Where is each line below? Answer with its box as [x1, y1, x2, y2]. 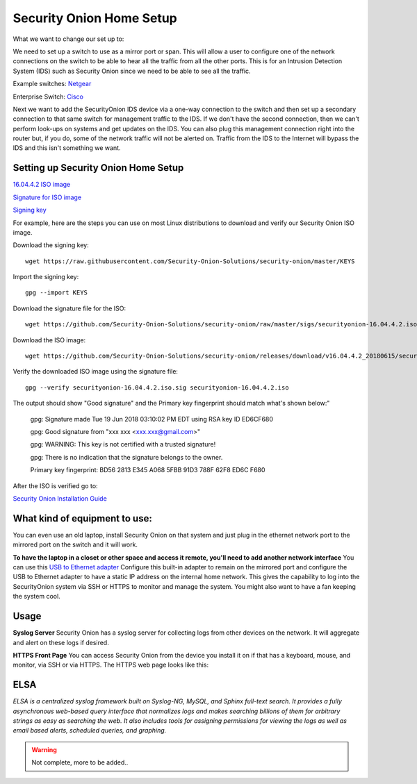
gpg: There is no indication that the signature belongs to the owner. [30, 453, 223, 461]
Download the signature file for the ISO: [13, 304, 126, 312]
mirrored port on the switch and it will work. [13, 540, 138, 549]
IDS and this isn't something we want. [13, 144, 121, 152]
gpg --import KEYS [25, 289, 88, 297]
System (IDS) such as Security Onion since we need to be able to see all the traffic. [13, 67, 251, 75]
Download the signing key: [13, 241, 90, 249]
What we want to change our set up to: [13, 35, 124, 43]
